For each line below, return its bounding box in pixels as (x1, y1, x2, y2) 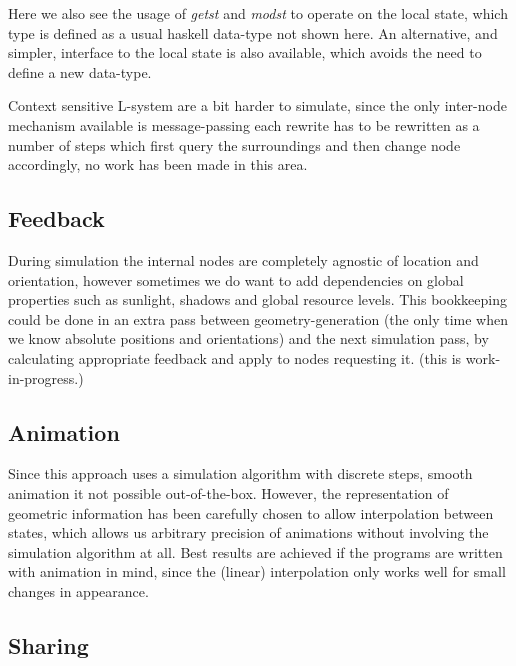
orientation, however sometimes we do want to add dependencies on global (8, 269, 464, 290)
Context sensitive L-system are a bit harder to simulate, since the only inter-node (8, 95, 507, 116)
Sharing (8, 629, 89, 660)
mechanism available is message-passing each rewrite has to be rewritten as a (8, 114, 480, 135)
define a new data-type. (8, 61, 152, 82)
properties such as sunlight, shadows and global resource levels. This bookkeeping (8, 289, 508, 310)
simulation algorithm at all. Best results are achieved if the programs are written (8, 541, 503, 562)
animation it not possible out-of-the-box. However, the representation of (8, 482, 449, 503)
